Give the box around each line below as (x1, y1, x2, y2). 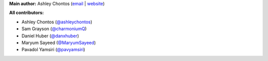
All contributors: (9, 10, 44, 16)
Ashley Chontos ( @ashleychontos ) (21, 19, 93, 25)
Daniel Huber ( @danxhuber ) (21, 33, 79, 39)
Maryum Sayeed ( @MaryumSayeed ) (21, 40, 96, 46)
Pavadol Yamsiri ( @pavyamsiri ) (21, 47, 85, 53)
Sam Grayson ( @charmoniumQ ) (21, 26, 87, 32)
